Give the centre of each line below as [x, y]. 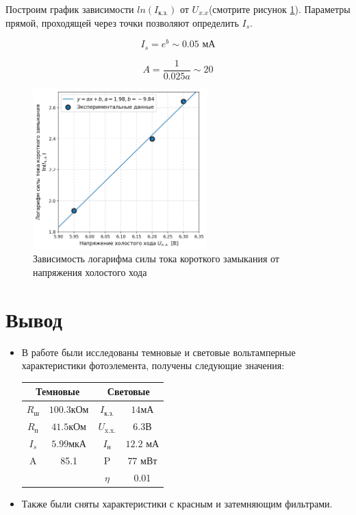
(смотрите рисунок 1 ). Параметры [279, 9]
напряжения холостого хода [90, 272]
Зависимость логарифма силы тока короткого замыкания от [156, 259]
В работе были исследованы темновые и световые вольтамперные [158, 352]
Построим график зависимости [70, 9]
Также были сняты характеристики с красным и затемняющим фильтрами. [177, 503]
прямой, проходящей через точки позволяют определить [122, 22]
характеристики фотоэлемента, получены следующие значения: [153, 365]
